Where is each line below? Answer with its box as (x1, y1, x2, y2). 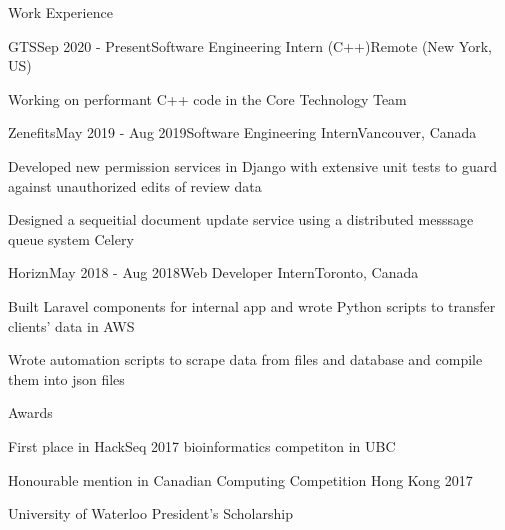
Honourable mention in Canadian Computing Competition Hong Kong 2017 (8, 469, 473, 490)
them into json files (8, 368, 125, 389)
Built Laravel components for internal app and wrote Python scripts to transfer (8, 295, 496, 316)
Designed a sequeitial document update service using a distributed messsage (8, 209, 474, 230)
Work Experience (8, 2, 113, 22)
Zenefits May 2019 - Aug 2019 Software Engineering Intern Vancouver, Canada (8, 122, 477, 143)
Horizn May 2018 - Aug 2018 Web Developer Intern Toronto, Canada (8, 262, 419, 283)
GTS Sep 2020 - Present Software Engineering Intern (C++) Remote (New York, (8, 35, 492, 56)
